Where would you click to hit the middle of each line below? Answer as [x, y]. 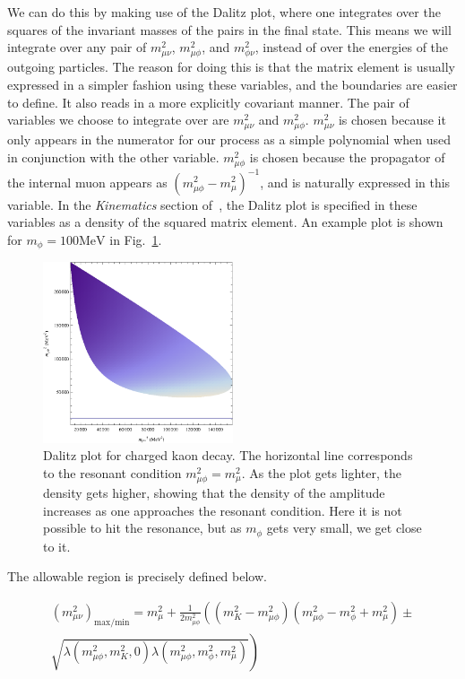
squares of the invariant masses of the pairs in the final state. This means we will [229, 29]
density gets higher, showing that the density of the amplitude [214, 492]
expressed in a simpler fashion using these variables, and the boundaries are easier [232, 84]
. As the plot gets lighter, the [321, 472]
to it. [57, 546]
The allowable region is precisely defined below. [137, 576]
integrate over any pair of [77, 47]
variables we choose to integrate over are [118, 120]
